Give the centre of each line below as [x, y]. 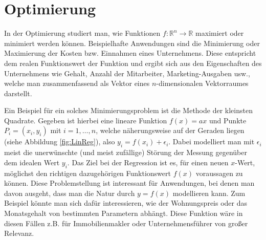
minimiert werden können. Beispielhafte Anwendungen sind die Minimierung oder [132, 43]
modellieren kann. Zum [209, 193]
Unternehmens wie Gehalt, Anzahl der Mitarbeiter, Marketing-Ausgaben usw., [127, 73]
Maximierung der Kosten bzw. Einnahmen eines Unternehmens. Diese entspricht [130, 53]
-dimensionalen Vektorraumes [202, 83]
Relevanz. [19, 233]
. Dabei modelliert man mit [212, 141]
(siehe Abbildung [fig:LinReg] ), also [60, 141]
